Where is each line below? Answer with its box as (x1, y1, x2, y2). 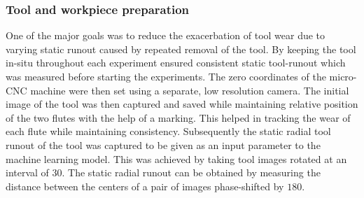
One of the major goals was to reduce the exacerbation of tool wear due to (6, 28, 325, 43)
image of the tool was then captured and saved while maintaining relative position (6, 97, 358, 111)
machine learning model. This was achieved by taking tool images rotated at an (6, 151, 347, 166)
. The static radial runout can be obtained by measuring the (62, 165, 321, 180)
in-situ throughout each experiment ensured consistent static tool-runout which (6, 55, 346, 70)
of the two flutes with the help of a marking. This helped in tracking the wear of (6, 110, 351, 125)
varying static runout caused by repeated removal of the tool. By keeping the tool (6, 41, 356, 56)
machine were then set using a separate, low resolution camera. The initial (30, 83, 349, 97)
